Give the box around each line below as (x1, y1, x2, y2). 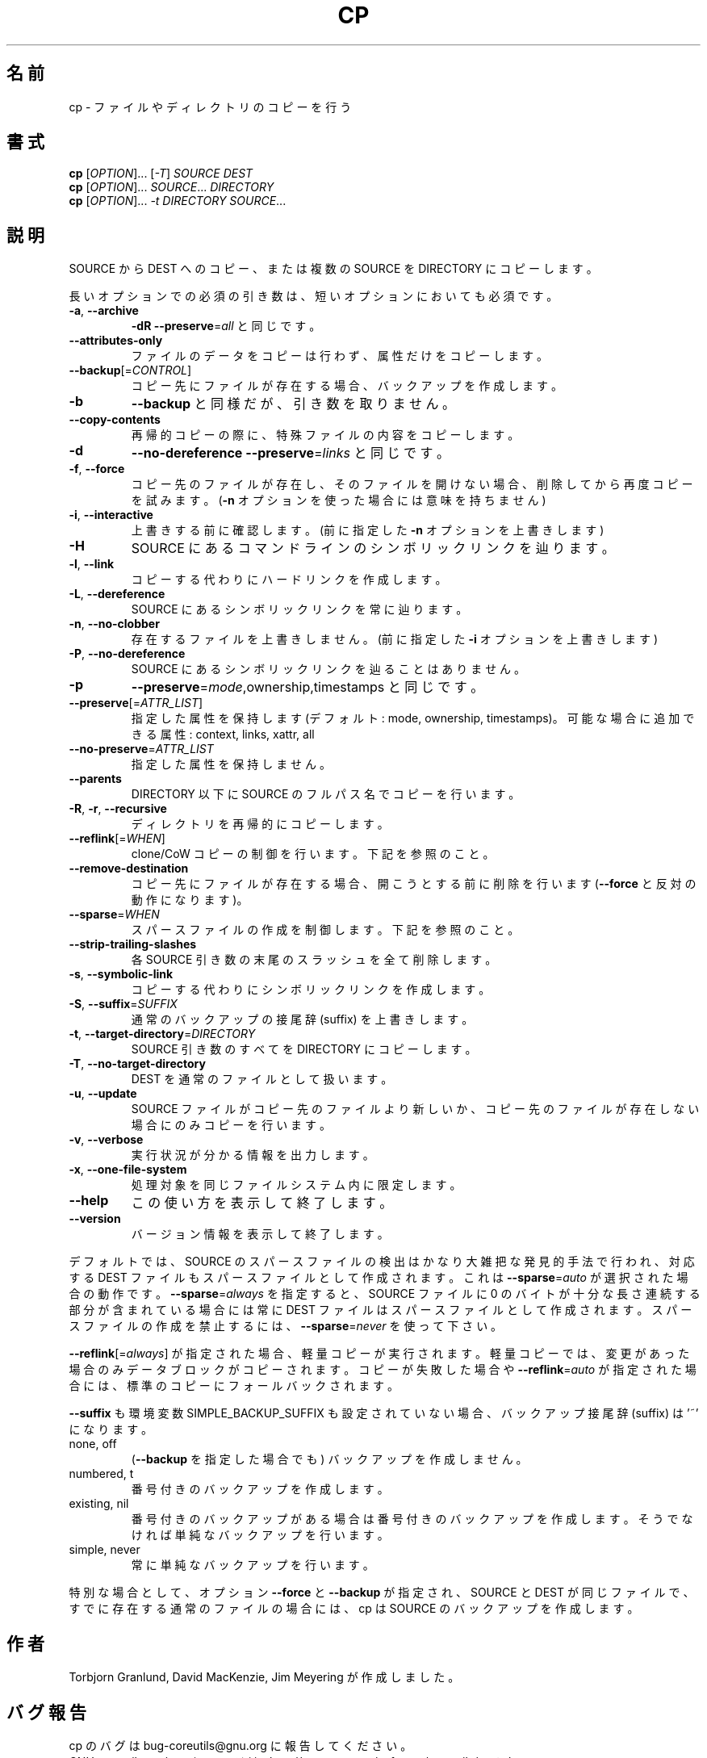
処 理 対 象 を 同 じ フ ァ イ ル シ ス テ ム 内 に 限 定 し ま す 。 (131, 1178, 462, 1192)
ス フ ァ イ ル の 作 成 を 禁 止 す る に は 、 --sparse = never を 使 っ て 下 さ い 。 (69, 1319, 503, 1333)
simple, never (69, 1542, 140, 1557)
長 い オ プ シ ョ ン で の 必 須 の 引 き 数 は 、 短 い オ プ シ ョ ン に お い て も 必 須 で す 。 (69, 289, 558, 303)
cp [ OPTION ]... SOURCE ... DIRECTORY (69, 180, 274, 195)
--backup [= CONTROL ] (69, 363, 192, 378)
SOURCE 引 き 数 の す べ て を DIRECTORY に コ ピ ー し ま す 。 (131, 1042, 477, 1057)
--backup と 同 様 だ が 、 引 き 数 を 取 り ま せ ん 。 (131, 396, 456, 412)
